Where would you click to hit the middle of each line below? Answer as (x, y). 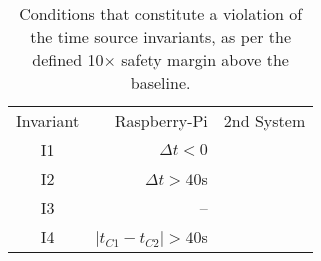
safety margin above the (205, 59)
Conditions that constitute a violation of (161, 13)
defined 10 (68, 59)
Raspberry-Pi (161, 120)
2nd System (264, 120)
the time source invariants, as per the (161, 36)
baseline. (160, 82)
